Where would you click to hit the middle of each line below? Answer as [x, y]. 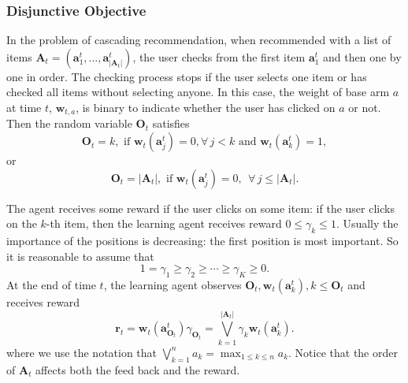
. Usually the [367, 223]
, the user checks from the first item [219, 56]
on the [22, 223]
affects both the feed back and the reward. [138, 369]
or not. [365, 107]
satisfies [171, 123]
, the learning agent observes [172, 285]
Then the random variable [69, 123]
